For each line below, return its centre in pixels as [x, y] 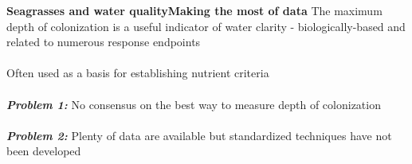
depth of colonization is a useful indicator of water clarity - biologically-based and [206, 26]
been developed [44, 151]
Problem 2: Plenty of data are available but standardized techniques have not [199, 135]
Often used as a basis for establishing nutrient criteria [138, 73]
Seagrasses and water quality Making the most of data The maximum [194, 10]
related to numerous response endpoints [104, 42]
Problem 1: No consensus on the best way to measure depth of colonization [194, 104]
